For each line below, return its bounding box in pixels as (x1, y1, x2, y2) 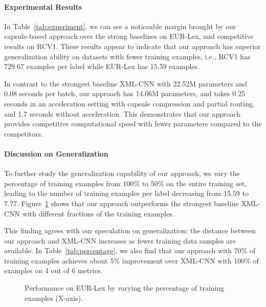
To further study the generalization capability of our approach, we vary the (4, 168, 240, 179)
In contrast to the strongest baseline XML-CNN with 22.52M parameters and (4, 78, 247, 89)
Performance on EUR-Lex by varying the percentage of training (25, 282, 225, 293)
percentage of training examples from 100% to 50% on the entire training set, (4, 178, 247, 188)
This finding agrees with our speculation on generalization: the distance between (4, 225, 256, 236)
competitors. (4, 128, 43, 139)
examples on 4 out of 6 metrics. (4, 265, 103, 276)
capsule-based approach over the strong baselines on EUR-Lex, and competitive (4, 31, 254, 41)
